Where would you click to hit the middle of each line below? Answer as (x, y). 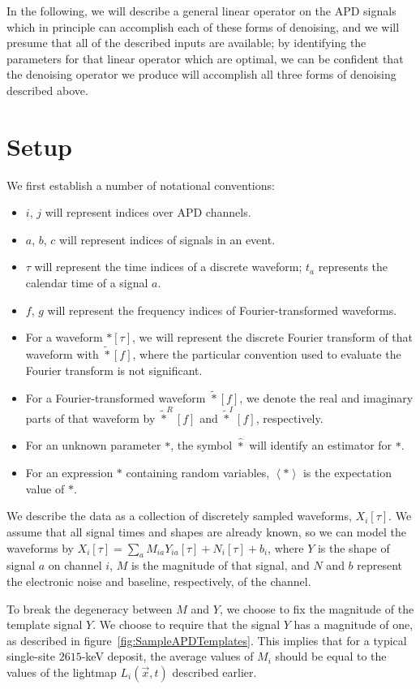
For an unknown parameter (93, 445)
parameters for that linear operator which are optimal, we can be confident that (205, 58)
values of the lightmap (62, 672)
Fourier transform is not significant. (114, 370)
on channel (75, 565)
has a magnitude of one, (354, 624)
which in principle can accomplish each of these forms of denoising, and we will (203, 26)
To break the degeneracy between (90, 608)
